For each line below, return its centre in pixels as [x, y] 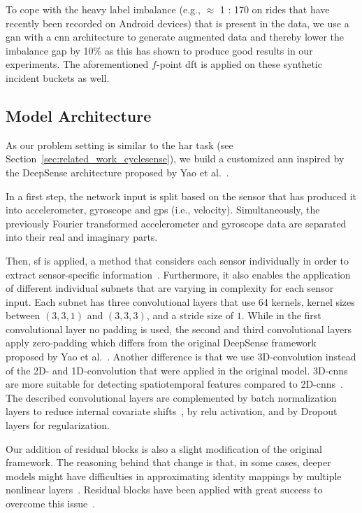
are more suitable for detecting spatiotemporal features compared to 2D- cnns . [174, 384]
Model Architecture [79, 115]
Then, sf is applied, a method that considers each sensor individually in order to [178, 260]
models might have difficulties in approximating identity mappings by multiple [174, 476]
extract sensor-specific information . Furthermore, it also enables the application [178, 274]
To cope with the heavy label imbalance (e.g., [103, 9]
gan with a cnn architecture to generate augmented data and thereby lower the [175, 37]
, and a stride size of [190, 315]
